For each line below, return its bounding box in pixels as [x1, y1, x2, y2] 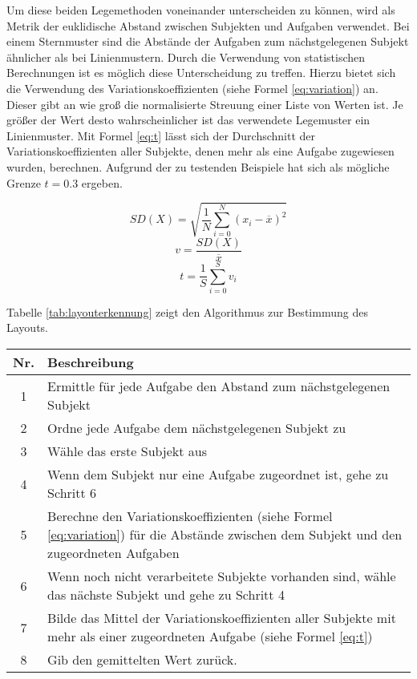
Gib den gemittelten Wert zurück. [47, 650, 237, 669]
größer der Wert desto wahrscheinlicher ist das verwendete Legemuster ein [6, 111, 370, 128]
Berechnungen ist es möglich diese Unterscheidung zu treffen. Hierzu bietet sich [6, 64, 396, 81]
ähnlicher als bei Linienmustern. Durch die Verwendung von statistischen [6, 48, 366, 65]
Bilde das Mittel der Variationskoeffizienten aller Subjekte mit [47, 608, 396, 628]
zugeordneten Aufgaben [47, 544, 180, 563]
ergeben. [81, 174, 123, 191]
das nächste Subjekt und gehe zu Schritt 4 [47, 585, 285, 604]
